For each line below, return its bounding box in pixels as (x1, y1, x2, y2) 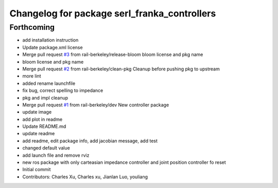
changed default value (22, 145, 71, 151)
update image (22, 109, 52, 115)
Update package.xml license (22, 44, 83, 50)
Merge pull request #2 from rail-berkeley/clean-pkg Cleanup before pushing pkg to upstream (22, 66, 220, 72)
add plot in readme (22, 116, 63, 122)
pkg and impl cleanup (22, 95, 68, 101)
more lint (22, 73, 41, 79)
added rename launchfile (22, 80, 76, 86)
